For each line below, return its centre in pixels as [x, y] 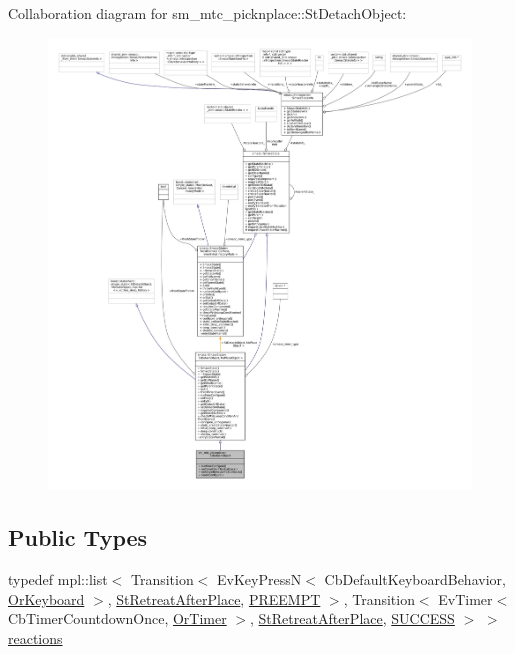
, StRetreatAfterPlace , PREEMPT [214, 598]
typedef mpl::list [58, 579]
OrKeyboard [46, 598]
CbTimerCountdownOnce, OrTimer [117, 618]
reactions [35, 637]
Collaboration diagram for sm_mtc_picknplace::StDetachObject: [207, 13]
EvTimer [465, 598]
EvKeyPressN [259, 579]
